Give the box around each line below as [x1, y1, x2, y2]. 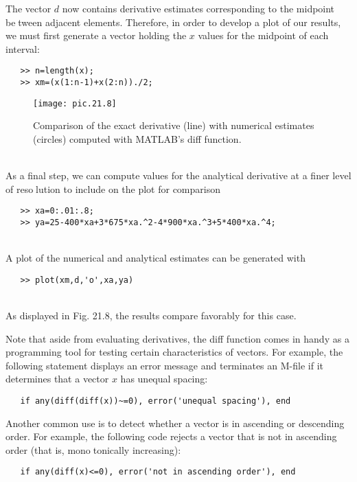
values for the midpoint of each [198, 28, 329, 43]
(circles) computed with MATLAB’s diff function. [33, 131, 242, 146]
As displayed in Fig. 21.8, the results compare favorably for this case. [5, 308, 297, 323]
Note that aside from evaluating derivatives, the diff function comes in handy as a [5, 331, 349, 345]
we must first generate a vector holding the [5, 28, 187, 43]
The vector [5, 1, 51, 15]
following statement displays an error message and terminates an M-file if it [5, 358, 323, 372]
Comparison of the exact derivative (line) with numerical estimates [33, 118, 314, 133]
